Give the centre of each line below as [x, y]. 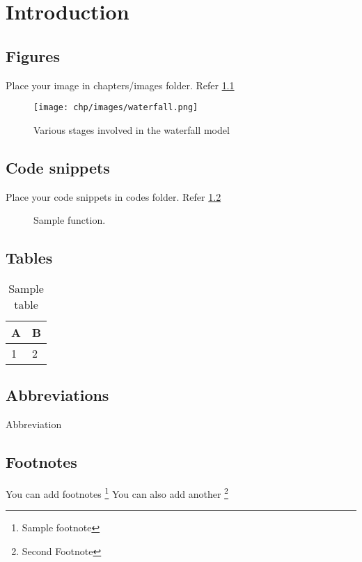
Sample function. [70, 220]
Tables [29, 258]
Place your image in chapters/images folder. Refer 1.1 [120, 85]
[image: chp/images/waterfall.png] [116, 108]
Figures [33, 55]
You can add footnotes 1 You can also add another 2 [117, 493]
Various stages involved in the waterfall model [132, 129]
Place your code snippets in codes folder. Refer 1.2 [113, 196]
